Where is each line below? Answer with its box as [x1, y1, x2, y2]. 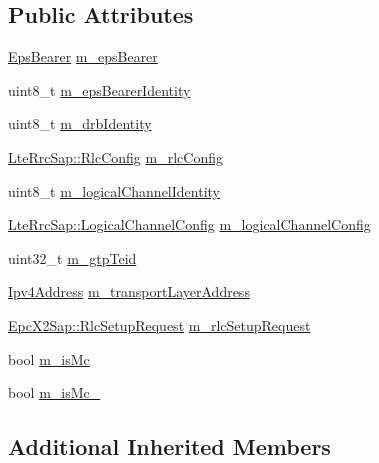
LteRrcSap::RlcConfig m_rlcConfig [8, 146, 223, 167]
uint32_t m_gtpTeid [8, 247, 137, 268]
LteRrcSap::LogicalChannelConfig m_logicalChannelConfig [8, 214, 371, 235]
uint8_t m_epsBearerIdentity [8, 79, 191, 100]
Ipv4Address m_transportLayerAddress [8, 281, 250, 302]
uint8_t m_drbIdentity [8, 113, 152, 134]
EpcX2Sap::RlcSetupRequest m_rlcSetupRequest [8, 314, 311, 335]
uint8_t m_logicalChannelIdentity [8, 180, 220, 201]
